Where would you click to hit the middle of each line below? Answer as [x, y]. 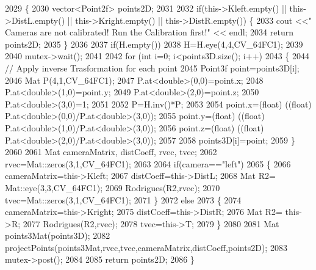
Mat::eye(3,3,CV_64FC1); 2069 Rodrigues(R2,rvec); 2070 [113, 187]
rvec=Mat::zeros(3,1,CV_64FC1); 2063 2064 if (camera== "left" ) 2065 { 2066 [148, 163]
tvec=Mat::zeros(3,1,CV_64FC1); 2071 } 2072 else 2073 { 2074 [123, 199]
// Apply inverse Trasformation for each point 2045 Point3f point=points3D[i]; [152, 67]
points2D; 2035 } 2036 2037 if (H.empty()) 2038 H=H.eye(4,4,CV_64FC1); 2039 [154, 44]
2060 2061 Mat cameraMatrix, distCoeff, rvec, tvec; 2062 [111, 152]
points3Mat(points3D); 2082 [58, 235]
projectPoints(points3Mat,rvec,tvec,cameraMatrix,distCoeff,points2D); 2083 [146, 247]
